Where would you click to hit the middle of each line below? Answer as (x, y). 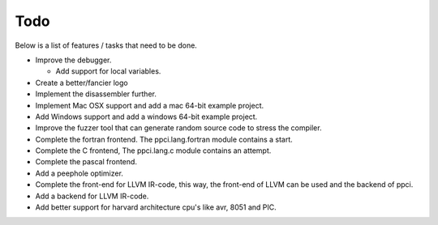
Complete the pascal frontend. (86, 162)
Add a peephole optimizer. (79, 173)
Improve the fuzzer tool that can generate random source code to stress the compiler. (178, 128)
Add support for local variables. (108, 71)
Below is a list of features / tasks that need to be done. (106, 45)
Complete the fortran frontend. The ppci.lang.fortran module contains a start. (164, 139)
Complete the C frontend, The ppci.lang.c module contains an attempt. (153, 151)
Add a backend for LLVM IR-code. (92, 196)
